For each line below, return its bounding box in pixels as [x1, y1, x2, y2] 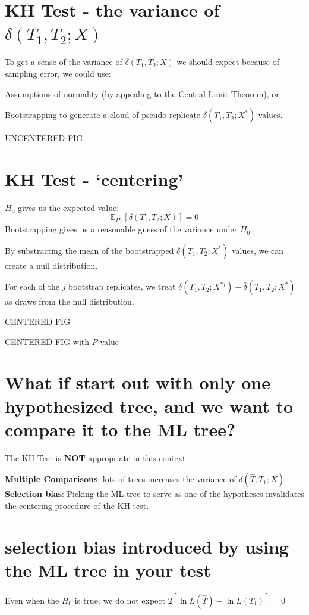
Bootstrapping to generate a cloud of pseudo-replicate [5, 108, 201, 121]
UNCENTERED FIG [5, 132, 83, 144]
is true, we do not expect [74, 594, 166, 606]
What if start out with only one [5, 370, 270, 395]
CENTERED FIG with [5, 335, 90, 347]
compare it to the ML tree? [5, 417, 236, 441]
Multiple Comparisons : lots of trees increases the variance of [5, 473, 237, 485]
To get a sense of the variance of [5, 55, 122, 68]
